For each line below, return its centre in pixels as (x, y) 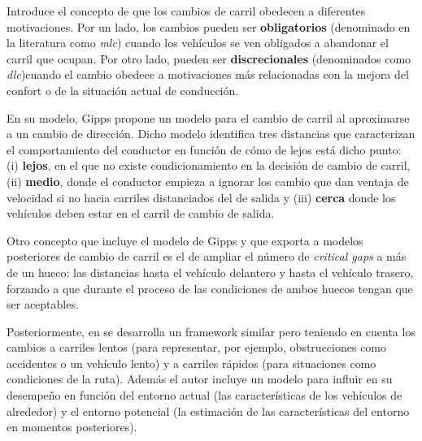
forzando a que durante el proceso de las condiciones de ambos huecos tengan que (210, 288)
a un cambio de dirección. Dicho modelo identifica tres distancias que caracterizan (211, 134)
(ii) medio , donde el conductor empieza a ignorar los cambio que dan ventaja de (208, 181)
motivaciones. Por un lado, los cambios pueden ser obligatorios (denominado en (209, 26)
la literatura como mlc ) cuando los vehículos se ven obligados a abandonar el (198, 43)
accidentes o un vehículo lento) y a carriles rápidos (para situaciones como (191, 363)
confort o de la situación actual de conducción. (123, 90)
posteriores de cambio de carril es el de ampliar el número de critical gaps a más (207, 256)
